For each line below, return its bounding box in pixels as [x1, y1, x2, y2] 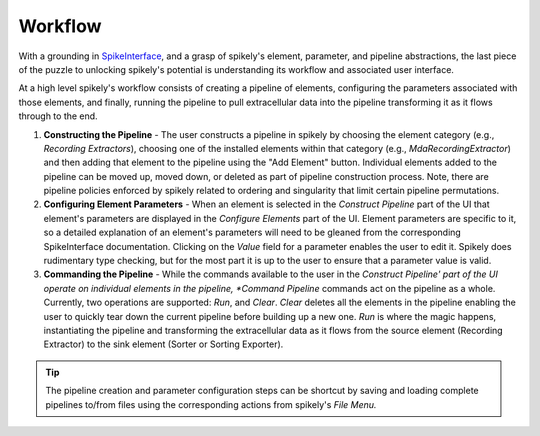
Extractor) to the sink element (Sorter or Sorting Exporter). [43, 338, 284, 350]
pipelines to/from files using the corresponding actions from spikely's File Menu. [45, 398, 377, 410]
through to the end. [18, 110, 99, 122]
